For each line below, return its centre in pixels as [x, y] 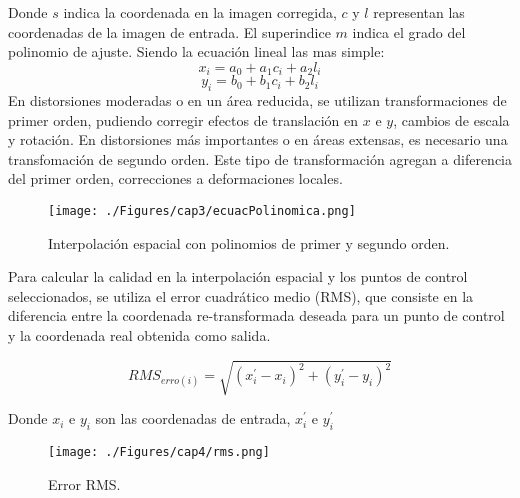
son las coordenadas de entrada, [193, 418]
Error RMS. [84, 483]
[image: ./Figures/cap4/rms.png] [159, 451]
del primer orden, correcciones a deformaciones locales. [175, 178]
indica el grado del [409, 31]
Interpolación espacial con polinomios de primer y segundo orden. [249, 242]
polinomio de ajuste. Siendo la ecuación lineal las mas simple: [196, 51]
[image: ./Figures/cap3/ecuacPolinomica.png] [202, 211]
